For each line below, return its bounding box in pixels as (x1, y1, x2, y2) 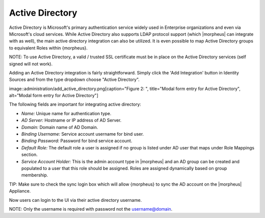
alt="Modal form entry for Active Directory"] (9, 93, 99, 98)
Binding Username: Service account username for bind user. (21, 131, 144, 137)
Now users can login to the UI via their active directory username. (9, 197, 142, 203)
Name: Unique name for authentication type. (21, 110, 111, 116)
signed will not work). (9, 61, 53, 67)
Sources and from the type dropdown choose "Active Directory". (9, 76, 140, 83)
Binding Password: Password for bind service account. (21, 138, 132, 144)
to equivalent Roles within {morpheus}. (9, 45, 88, 51)
